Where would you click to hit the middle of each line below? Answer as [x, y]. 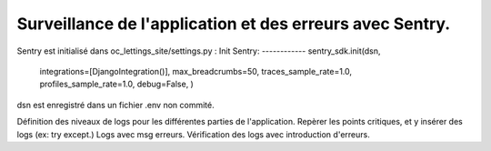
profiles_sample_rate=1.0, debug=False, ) [117, 84]
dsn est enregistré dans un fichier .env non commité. [115, 105]
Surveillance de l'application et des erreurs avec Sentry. [234, 24]
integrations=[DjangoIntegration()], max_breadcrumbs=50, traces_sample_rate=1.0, [196, 71]
